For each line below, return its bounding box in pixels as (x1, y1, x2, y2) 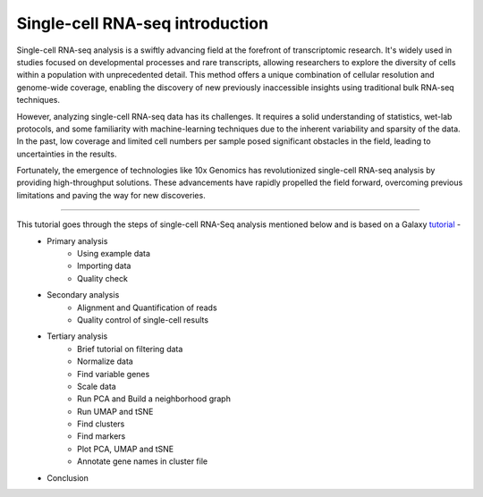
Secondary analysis (47, 290, 120, 300)
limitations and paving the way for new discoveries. (16, 190, 206, 200)
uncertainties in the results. (16, 148, 117, 159)
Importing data (77, 260, 131, 272)
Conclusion (47, 472, 89, 483)
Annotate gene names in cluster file (77, 456, 208, 467)
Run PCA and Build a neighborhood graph (77, 393, 232, 404)
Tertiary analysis (47, 331, 108, 341)
